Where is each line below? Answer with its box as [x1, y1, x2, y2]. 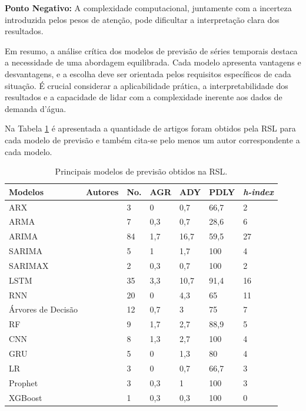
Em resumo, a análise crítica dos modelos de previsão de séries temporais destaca [5, 44, 298, 57]
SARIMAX [9, 259, 49, 271]
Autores [86, 185, 119, 198]
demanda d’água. [5, 102, 66, 114]
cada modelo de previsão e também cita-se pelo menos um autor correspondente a [5, 133, 300, 146]
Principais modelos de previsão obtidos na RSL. [55, 165, 228, 177]
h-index [243, 185, 274, 198]
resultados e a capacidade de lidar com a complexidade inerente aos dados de [5, 91, 282, 103]
